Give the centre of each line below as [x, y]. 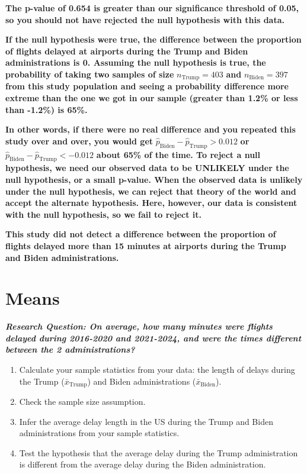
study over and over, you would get [79, 141]
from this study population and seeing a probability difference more [147, 86]
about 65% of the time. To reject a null [178, 154]
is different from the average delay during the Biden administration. [143, 464]
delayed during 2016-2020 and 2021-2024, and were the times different [153, 338]
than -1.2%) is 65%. [47, 109]
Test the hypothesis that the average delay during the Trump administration [159, 452]
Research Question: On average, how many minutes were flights [139, 326]
